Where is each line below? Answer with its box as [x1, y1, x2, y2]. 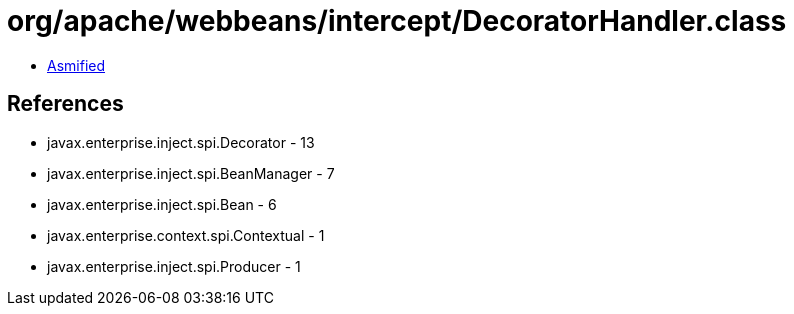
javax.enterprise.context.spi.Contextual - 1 [47, 226, 325, 244]
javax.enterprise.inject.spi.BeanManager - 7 [47, 164, 335, 182]
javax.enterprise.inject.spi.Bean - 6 [47, 195, 277, 213]
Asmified [47, 56, 106, 74]
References [7, 91, 124, 117]
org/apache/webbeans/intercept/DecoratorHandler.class [7, 4, 787, 38]
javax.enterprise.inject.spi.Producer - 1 [47, 257, 301, 275]
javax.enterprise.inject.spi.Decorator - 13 [47, 133, 315, 151]
